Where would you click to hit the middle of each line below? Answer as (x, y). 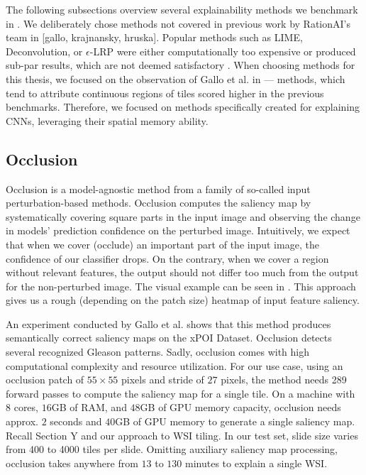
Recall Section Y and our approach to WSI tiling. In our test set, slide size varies (182, 435)
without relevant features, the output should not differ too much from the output (182, 272)
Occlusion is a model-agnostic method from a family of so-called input (158, 189)
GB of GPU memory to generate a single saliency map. (235, 421)
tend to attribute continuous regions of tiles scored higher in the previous (165, 93)
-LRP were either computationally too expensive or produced (223, 51)
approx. (22, 421)
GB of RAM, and (89, 407)
